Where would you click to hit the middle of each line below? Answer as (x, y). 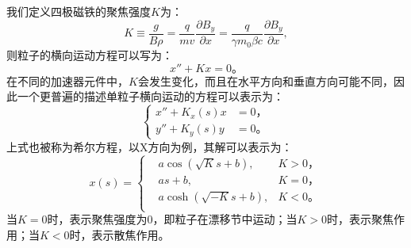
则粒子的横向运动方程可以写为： (90, 55)
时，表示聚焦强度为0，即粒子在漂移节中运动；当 (172, 219)
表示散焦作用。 (131, 234)
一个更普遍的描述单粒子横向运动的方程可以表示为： (150, 96)
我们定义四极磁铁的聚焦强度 (79, 11)
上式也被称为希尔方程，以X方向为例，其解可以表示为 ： (150, 146)
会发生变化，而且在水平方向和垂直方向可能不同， (265, 80)
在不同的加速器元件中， (67, 80)
